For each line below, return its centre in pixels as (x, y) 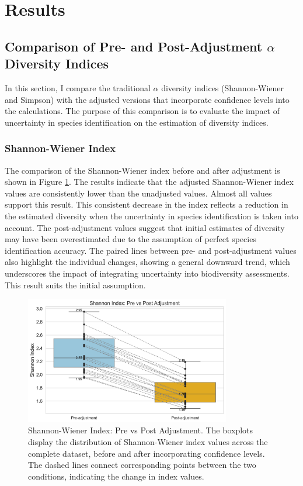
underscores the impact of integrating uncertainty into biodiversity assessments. (147, 273)
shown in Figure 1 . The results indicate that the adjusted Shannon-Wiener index (149, 182)
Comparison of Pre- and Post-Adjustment (134, 46)
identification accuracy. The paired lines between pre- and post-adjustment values (151, 250)
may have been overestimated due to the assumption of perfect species (130, 239)
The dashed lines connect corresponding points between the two (142, 465)
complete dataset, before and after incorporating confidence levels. (147, 453)
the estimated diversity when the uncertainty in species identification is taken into (151, 216)
